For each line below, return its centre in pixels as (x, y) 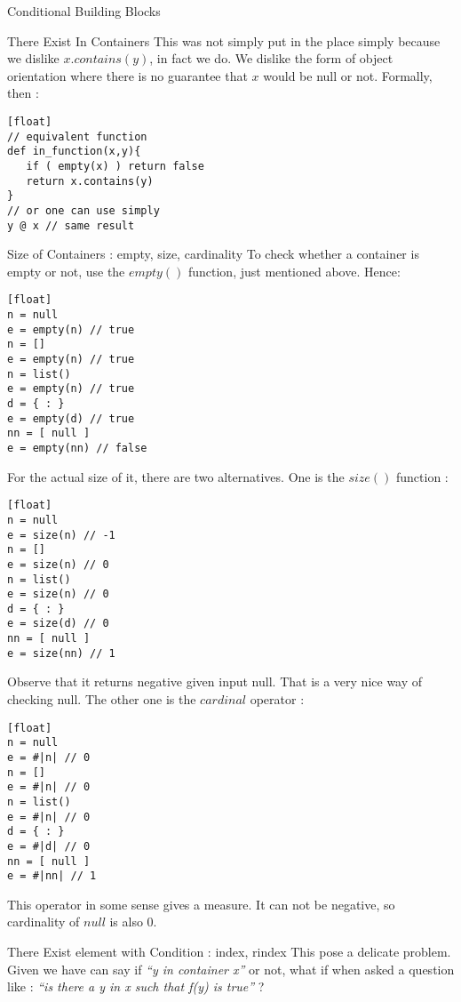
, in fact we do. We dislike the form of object (271, 58)
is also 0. (133, 922)
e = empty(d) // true (71, 418)
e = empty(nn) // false (77, 448)
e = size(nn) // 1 (61, 653)
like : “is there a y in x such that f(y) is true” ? (136, 986)
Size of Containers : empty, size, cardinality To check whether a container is (213, 254)
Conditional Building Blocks (84, 11)
